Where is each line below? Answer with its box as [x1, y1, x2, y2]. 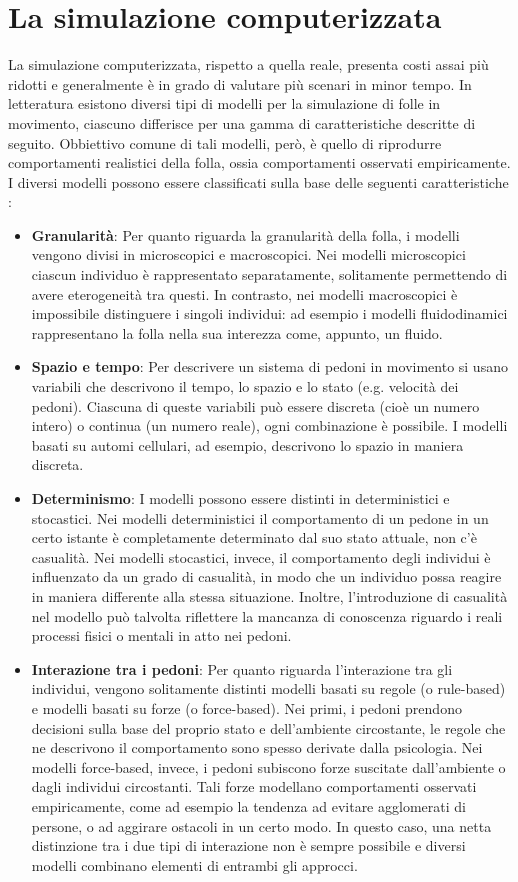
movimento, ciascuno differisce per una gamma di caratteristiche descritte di [8, 112, 476, 133]
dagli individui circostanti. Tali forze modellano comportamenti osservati [31, 776, 477, 797]
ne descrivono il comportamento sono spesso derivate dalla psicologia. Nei [31, 737, 483, 758]
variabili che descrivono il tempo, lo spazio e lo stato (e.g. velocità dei [31, 376, 459, 397]
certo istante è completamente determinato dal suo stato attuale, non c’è [31, 527, 477, 548]
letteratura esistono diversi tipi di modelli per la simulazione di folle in [8, 93, 441, 114]
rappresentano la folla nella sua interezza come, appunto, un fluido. [31, 322, 443, 343]
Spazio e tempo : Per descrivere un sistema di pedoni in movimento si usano [31, 356, 508, 377]
